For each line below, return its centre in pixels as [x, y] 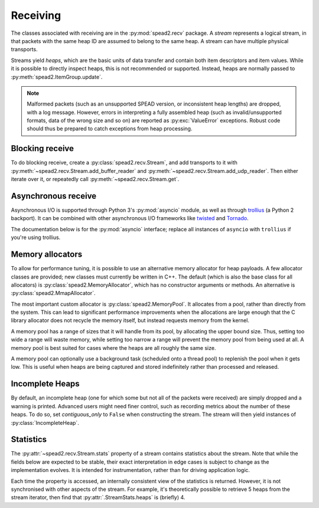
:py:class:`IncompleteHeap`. [45, 422]
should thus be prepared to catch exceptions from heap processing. [110, 129]
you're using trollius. [36, 237]
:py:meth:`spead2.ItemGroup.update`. [57, 77]
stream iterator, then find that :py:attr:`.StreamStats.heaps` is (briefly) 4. [98, 497]
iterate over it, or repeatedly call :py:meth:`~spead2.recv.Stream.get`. [95, 179]
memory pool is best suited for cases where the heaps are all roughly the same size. [113, 348]
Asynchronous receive [54, 196]
